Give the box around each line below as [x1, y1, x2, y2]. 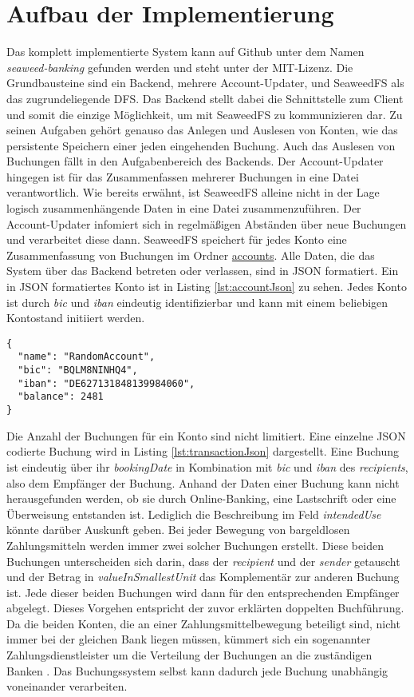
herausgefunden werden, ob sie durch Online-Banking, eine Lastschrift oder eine [6, 490, 396, 507]
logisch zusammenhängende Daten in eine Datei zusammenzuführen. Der [6, 200, 361, 217]
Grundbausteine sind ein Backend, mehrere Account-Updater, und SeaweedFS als [6, 74, 404, 91]
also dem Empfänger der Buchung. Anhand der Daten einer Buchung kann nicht [6, 474, 400, 491]
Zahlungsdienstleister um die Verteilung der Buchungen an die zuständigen [6, 647, 373, 663]
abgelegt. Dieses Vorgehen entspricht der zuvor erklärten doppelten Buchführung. [6, 599, 404, 616]
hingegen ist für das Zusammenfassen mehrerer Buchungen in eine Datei [6, 168, 359, 185]
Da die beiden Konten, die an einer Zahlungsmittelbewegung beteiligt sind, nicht [6, 615, 400, 631]
